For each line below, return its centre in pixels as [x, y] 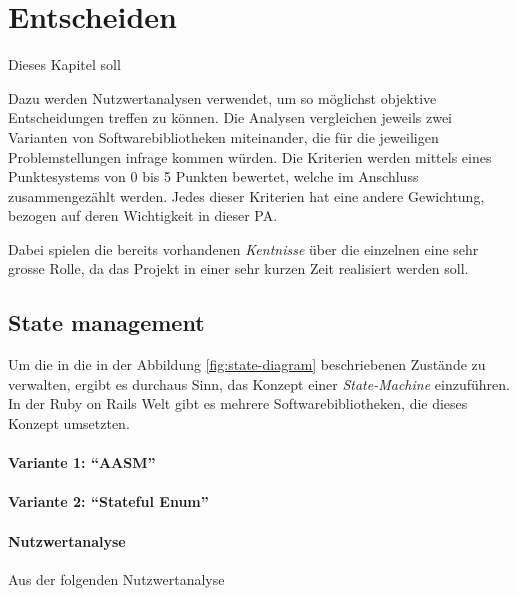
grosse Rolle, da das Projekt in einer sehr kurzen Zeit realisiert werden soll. [238, 268]
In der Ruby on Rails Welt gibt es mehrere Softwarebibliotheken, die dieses [238, 403]
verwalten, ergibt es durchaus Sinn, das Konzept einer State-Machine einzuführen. [259, 383]
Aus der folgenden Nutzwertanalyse [116, 578]
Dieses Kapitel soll [64, 64]
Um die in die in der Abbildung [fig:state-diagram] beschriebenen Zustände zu [247, 364]
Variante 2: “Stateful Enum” [108, 501]
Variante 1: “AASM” [82, 462]
